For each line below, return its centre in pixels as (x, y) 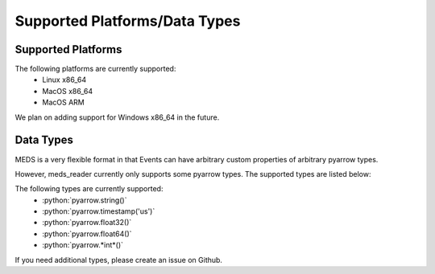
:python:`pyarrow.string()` (85, 200)
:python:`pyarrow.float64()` (87, 234)
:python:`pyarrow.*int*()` (83, 245)
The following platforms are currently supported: (95, 69)
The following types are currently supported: (89, 189)
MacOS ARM (63, 102)
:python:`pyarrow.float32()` (87, 223)
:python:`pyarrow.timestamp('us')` (99, 211)
